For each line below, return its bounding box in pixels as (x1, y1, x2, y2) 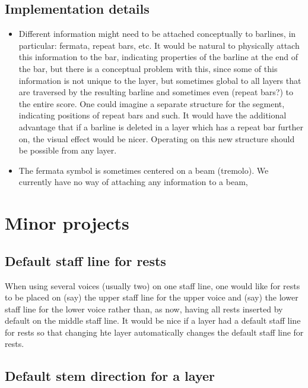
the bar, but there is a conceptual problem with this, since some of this (18, 62, 278, 74)
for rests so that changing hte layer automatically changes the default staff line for (5, 326, 304, 338)
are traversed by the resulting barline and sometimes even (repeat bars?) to (18, 86, 294, 98)
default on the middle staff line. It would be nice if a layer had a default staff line (5, 314, 301, 327)
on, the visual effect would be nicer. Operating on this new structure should (18, 132, 295, 145)
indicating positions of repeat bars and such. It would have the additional (18, 109, 287, 121)
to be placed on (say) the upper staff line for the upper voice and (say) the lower (5, 291, 299, 303)
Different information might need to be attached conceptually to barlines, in (18, 27, 296, 40)
